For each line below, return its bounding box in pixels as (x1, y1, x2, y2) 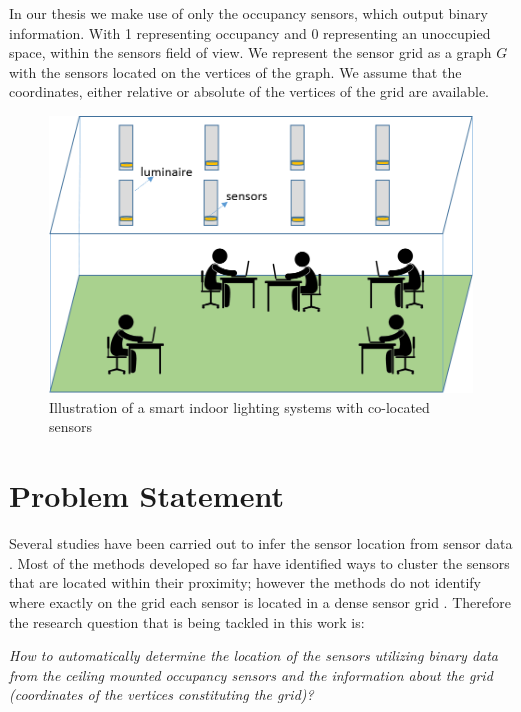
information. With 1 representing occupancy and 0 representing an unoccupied (9, 22, 491, 43)
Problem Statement (9, 475, 284, 516)
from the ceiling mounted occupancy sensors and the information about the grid (9, 664, 493, 685)
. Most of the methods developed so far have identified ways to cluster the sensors (9, 552, 510, 573)
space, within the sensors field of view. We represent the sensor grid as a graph (9, 42, 492, 63)
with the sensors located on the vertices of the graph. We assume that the (9, 61, 462, 82)
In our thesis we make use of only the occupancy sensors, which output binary (9, 3, 488, 23)
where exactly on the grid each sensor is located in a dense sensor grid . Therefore (9, 591, 511, 612)
